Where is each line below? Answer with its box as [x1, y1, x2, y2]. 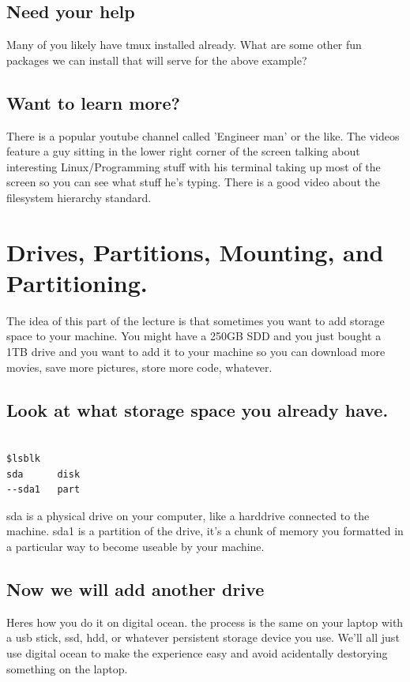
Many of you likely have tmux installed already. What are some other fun [6, 36, 362, 53]
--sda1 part [6, 484, 81, 496]
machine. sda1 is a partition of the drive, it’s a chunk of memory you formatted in [6, 523, 404, 539]
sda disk [6, 468, 81, 480]
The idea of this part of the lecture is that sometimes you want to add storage [6, 312, 385, 328]
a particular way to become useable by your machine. [6, 538, 265, 555]
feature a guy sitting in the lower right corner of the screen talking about [6, 143, 360, 159]
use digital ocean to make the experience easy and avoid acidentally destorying [6, 645, 388, 661]
